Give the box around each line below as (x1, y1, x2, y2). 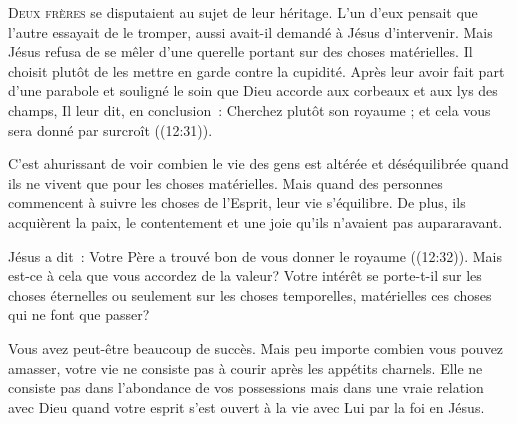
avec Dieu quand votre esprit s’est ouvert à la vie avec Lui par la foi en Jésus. (8, 396, 485, 417)
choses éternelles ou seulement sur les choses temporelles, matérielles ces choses (8, 284, 492, 305)
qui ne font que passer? (8, 304, 150, 325)
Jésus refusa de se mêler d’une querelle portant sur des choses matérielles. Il (8, 41, 473, 62)
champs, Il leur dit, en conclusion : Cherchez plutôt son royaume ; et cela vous (8, 99, 491, 120)
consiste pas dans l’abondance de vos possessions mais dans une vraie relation (8, 377, 484, 398)
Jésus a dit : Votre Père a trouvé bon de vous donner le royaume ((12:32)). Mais (8, 245, 502, 266)
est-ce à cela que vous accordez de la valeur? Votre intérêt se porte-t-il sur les (8, 265, 482, 286)
